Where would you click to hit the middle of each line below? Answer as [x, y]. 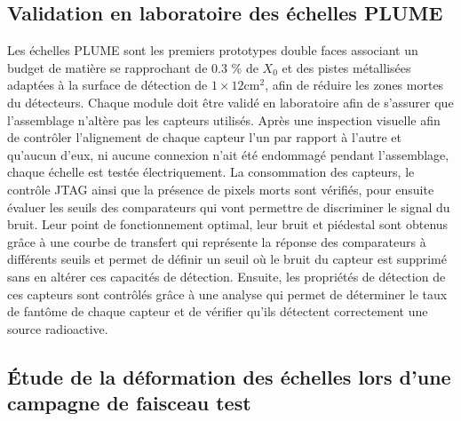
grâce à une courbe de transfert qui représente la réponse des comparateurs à [217, 241]
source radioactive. [58, 328]
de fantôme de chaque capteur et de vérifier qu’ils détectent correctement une [218, 311]
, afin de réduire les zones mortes [354, 85]
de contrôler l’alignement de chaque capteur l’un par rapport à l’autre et [205, 137]
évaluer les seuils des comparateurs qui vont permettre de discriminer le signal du [229, 207]
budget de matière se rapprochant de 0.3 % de [133, 67]
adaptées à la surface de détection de [107, 85]
